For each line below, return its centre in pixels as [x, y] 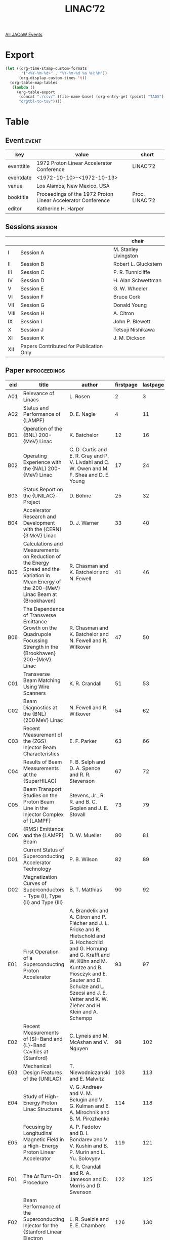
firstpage [126, 384]
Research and [39, 517]
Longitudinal [38, 1133]
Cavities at [36, 1051]
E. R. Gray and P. [89, 456]
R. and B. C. [83, 801]
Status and [36, 408]
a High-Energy [41, 1145]
